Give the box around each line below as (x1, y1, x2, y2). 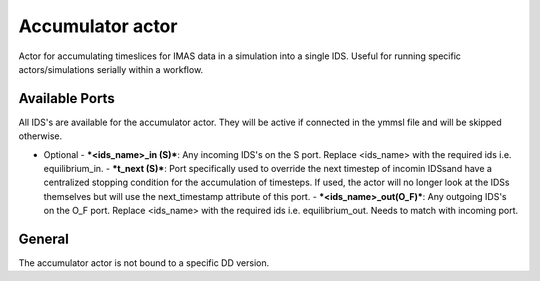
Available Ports (18, 90, 115, 107)
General (18, 231, 70, 247)
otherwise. (18, 130, 63, 142)
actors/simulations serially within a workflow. (18, 63, 204, 75)
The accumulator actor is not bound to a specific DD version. (18, 257, 270, 269)
